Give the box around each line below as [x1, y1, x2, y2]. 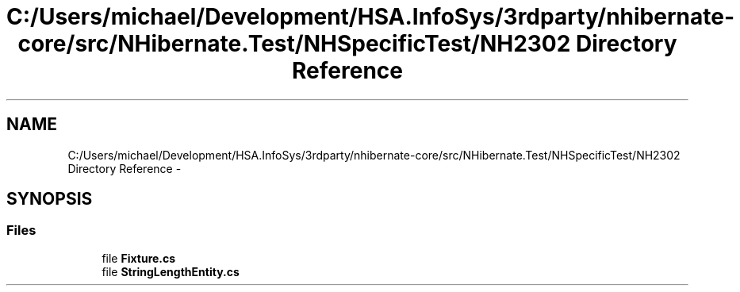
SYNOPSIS [6, 189, 93, 209]
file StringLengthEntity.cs [102, 264, 240, 279]
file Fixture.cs [102, 251, 176, 265]
